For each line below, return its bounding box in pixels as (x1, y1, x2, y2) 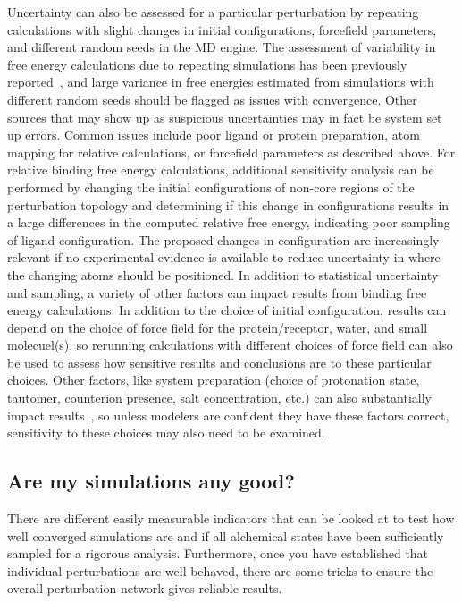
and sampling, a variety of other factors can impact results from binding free (7, 283, 427, 301)
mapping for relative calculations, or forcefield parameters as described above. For (7, 142, 456, 161)
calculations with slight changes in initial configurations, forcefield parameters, (7, 20, 437, 38)
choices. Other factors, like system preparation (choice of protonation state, (7, 370, 420, 389)
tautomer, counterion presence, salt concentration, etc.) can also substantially (7, 388, 432, 407)
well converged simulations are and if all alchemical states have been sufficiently (7, 526, 444, 545)
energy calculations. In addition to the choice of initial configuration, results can (7, 301, 447, 319)
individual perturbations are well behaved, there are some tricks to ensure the (7, 561, 433, 580)
